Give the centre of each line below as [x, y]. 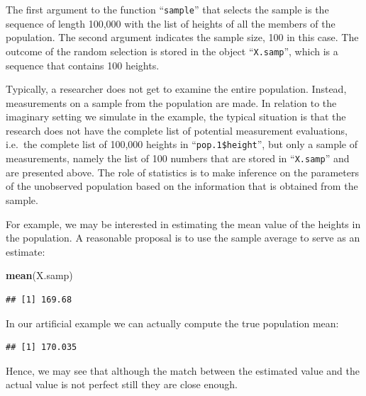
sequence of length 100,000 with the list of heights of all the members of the [171, 23]
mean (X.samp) [39, 275]
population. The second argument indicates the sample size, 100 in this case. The [182, 37]
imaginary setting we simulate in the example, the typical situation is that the [176, 117]
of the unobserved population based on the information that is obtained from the [182, 186]
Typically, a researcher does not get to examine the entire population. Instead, [176, 89]
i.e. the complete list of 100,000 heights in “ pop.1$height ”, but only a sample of [182, 144]
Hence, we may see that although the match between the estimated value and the [183, 370]
